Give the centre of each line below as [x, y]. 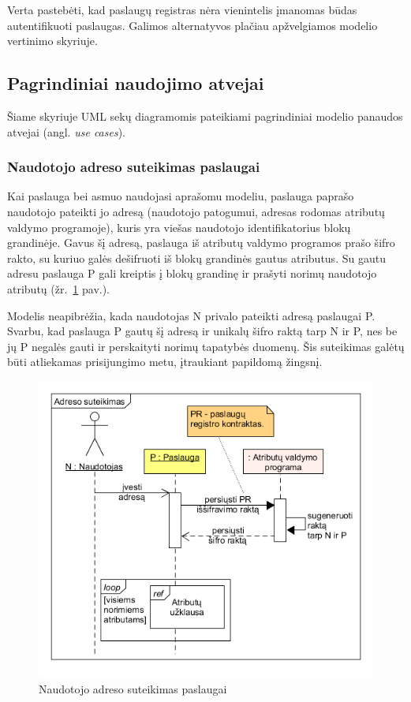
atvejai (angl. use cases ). [66, 131]
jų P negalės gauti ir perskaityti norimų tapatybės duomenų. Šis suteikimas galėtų [206, 346]
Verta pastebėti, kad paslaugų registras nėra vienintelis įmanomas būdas [182, 9]
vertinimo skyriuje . [52, 41]
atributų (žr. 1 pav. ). [59, 288]
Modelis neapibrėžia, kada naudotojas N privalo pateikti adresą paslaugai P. [191, 315]
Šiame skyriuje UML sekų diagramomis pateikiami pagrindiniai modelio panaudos [205, 116]
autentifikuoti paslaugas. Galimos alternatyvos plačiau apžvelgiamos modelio [192, 25]
